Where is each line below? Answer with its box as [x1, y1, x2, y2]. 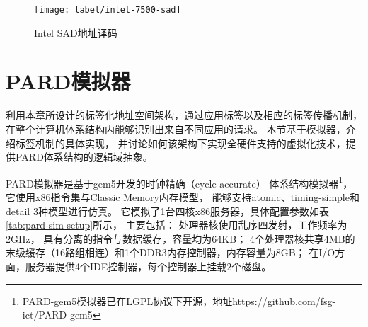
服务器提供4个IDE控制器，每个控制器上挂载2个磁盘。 [25, 258, 272, 273]
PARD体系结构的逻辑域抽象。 [15, 149, 153, 164]
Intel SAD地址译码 [34, 25, 117, 40]
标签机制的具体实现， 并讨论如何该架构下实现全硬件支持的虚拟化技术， [15, 135, 346, 150]
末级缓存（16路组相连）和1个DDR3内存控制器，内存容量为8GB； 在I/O [6, 245, 335, 260]
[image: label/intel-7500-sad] [34, 5, 181, 15]
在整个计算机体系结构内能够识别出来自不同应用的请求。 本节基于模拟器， [6, 121, 346, 136]
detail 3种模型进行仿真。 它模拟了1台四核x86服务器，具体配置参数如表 [6, 203, 329, 218]
